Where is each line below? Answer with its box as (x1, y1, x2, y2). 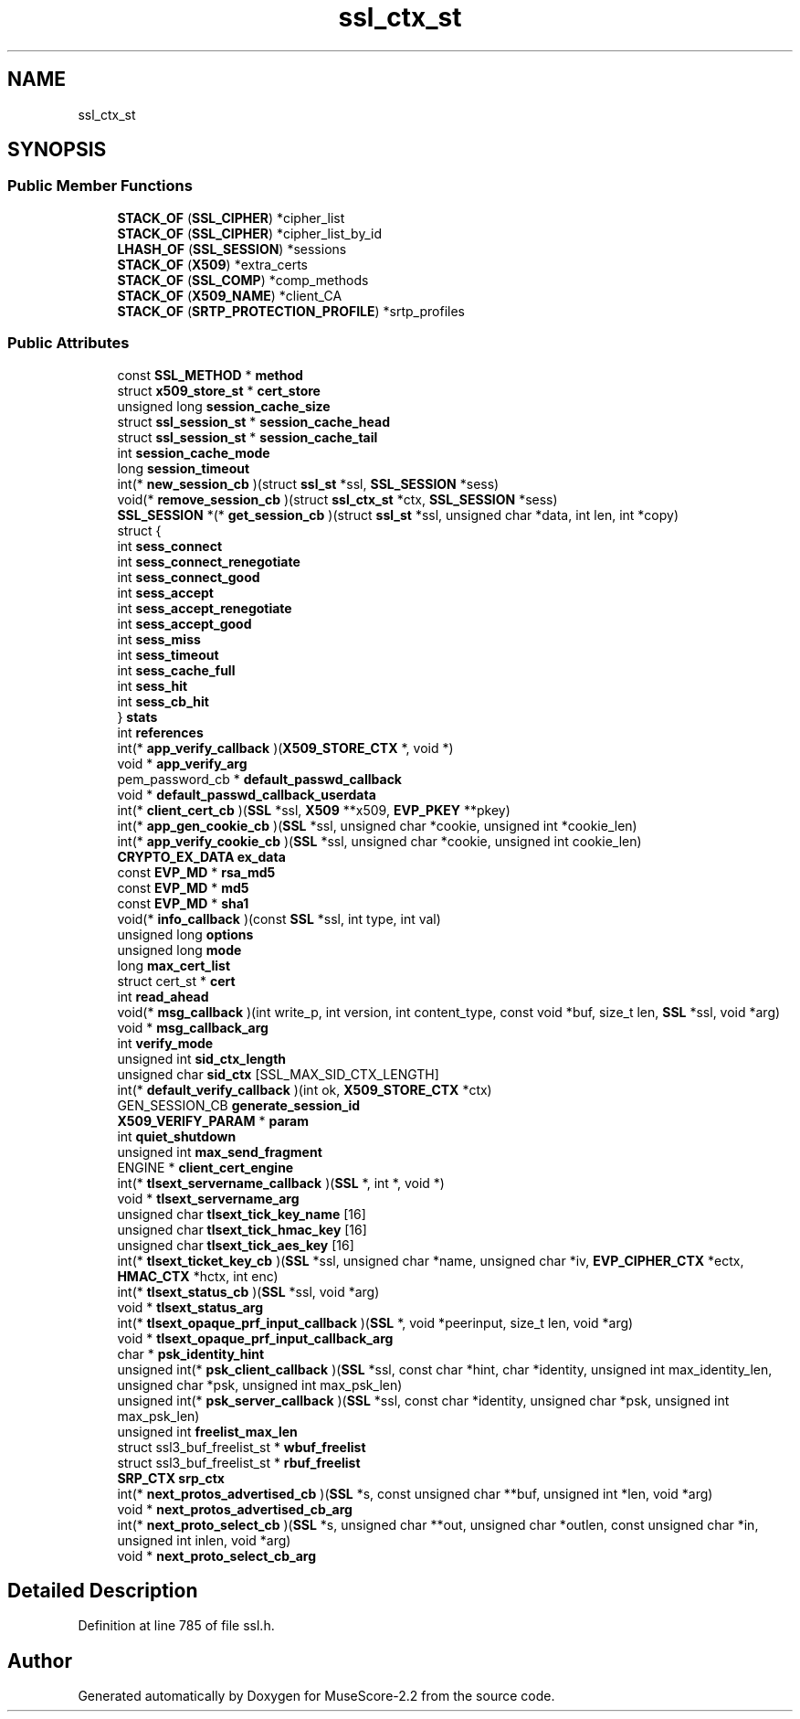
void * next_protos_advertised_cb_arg (117, 1501, 353, 1517)
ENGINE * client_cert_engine (117, 1159, 294, 1175)
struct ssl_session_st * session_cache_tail (117, 429, 378, 445)
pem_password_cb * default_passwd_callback (117, 770, 402, 787)
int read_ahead (117, 988, 209, 1004)
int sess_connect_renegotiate (117, 553, 300, 569)
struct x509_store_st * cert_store (117, 382, 321, 398)
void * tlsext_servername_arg (117, 1190, 300, 1206)
